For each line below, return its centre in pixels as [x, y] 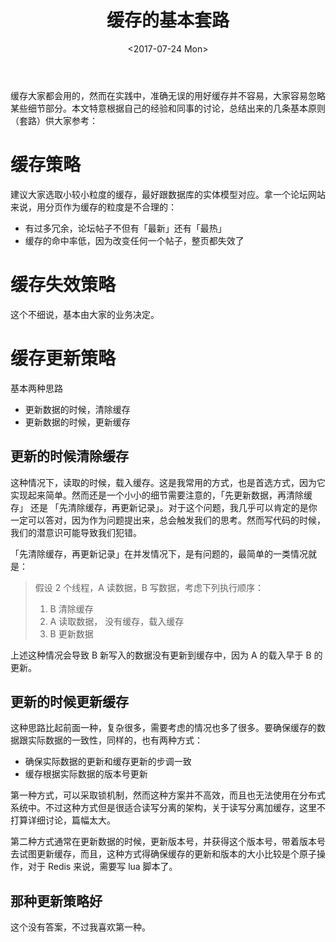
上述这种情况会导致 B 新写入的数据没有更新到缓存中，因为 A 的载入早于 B [161, 655]
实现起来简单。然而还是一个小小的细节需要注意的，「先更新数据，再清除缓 [161, 495]
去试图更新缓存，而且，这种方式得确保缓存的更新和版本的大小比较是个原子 [163, 854]
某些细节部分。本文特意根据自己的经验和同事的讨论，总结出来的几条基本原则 [168, 108]
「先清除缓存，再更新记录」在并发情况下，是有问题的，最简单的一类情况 [159, 553]
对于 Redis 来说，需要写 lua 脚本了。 [102, 867]
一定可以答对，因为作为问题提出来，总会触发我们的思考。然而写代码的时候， [168, 520]
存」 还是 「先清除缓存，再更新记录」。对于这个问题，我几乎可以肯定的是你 [164, 507]
